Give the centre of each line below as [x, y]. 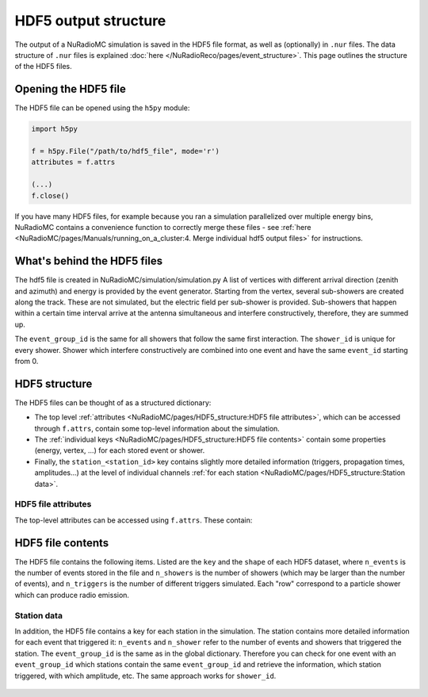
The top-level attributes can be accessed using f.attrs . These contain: [134, 520]
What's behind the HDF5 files [88, 261]
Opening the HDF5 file [70, 89]
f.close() [50, 195]
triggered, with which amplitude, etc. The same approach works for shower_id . [145, 676]
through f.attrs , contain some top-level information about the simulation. [157, 428]
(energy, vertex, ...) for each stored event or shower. [120, 450]
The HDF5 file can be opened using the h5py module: [102, 108]
